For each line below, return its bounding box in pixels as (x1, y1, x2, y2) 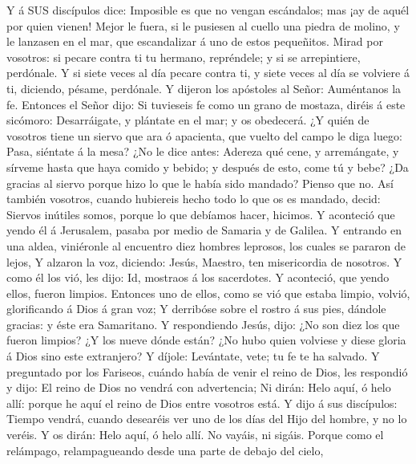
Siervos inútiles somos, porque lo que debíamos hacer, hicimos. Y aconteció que (6, 206, 395, 222)
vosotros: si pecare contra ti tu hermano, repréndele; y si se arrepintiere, (6, 48, 361, 65)
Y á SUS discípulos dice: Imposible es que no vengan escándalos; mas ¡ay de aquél (6, 2, 410, 18)
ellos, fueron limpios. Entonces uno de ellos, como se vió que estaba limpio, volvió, (6, 284, 410, 301)
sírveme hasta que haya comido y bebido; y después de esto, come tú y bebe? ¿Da (6, 158, 409, 175)
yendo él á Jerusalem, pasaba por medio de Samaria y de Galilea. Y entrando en (6, 222, 402, 238)
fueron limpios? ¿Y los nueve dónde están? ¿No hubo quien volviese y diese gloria (6, 332, 406, 348)
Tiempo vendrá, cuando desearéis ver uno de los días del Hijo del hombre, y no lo (6, 410, 407, 427)
